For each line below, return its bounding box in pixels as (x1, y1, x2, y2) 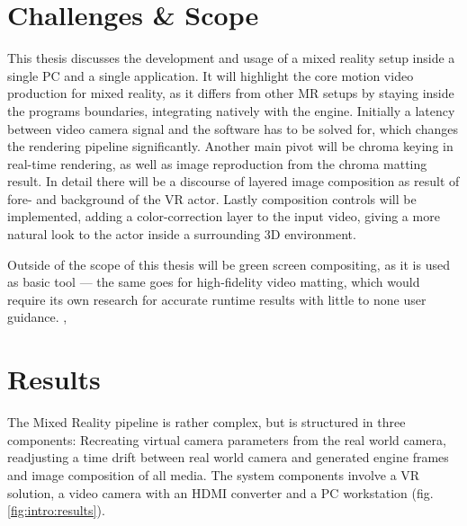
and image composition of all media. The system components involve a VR (7, 465, 420, 484)
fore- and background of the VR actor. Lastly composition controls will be (7, 189, 417, 208)
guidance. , (7, 308, 67, 326)
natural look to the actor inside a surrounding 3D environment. (7, 225, 356, 244)
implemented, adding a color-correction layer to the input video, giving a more (7, 207, 440, 226)
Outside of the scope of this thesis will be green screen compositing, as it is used (7, 254, 450, 273)
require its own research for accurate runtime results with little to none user (7, 290, 427, 308)
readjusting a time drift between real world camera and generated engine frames (7, 448, 449, 467)
